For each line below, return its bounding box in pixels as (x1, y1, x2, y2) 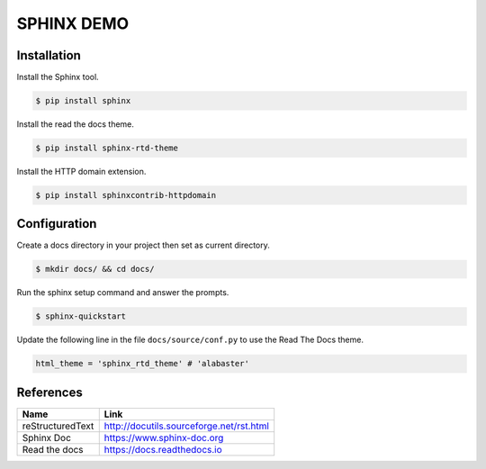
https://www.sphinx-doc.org (103, 431, 224, 444)
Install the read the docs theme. (16, 119, 135, 130)
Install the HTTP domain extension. (16, 167, 147, 176)
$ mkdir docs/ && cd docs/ (35, 264, 155, 275)
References (16, 384, 83, 400)
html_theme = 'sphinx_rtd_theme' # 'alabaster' (35, 358, 249, 369)
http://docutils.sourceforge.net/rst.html (103, 419, 270, 432)
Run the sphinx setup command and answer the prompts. (16, 287, 229, 298)
